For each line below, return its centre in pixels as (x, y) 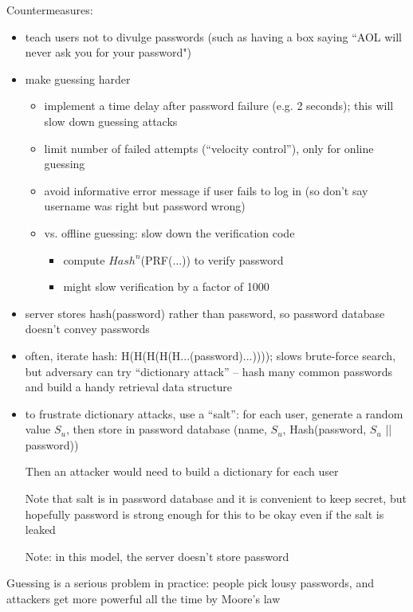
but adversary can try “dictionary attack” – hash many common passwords (209, 371)
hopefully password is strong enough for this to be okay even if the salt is (205, 514)
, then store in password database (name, (166, 429)
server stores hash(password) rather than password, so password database (205, 313)
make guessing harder (78, 78)
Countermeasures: (50, 10)
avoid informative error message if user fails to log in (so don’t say (206, 190)
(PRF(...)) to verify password (212, 259)
